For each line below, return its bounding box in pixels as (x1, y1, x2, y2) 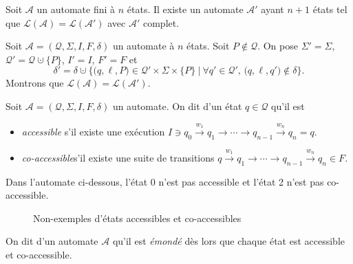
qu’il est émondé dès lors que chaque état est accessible (112, 234, 345, 248)
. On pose (257, 38, 298, 53)
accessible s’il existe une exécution (21, 124, 165, 138)
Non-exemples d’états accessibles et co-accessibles (33, 210, 242, 225)
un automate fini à (36, 2, 116, 16)
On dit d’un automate (6, 234, 98, 248)
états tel (312, 2, 347, 16)
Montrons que (6, 76, 64, 90)
